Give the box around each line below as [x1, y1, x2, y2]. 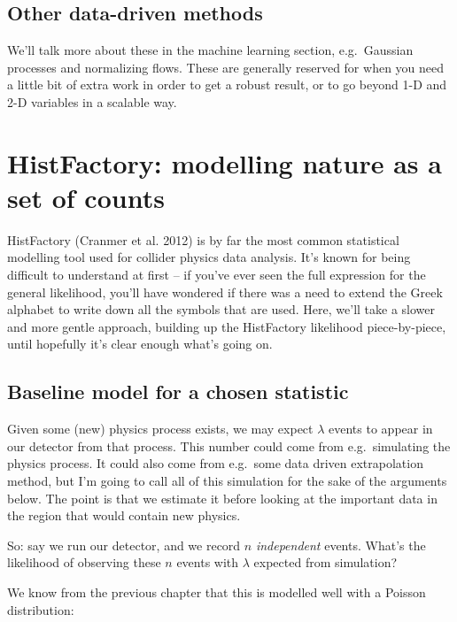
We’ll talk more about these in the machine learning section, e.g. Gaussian [7, 41, 414, 59]
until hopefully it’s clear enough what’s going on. [7, 334, 273, 353]
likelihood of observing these [7, 553, 161, 572]
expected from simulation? [253, 553, 398, 572]
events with [176, 553, 239, 572]
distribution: [7, 600, 74, 618]
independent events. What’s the [255, 535, 426, 554]
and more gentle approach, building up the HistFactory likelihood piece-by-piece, [7, 317, 446, 335]
